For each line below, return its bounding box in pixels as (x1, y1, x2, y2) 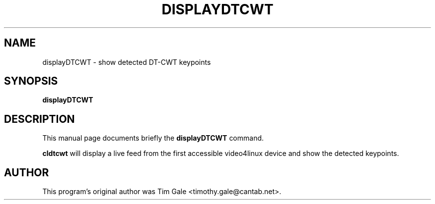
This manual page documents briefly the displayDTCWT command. (42, 134, 264, 143)
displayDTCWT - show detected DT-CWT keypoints (42, 57, 211, 66)
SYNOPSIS (4, 75, 58, 88)
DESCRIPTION (4, 112, 75, 125)
